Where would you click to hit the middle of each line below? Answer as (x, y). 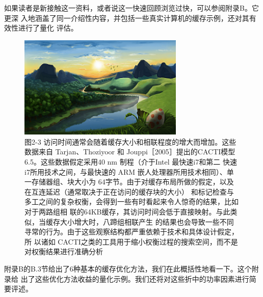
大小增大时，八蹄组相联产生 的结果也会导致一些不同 (147, 221)
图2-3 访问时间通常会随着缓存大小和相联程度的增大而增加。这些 (130, 141)
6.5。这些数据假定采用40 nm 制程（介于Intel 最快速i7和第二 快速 (131, 162)
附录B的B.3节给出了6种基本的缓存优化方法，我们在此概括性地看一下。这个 (128, 268)
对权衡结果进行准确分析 (64, 251)
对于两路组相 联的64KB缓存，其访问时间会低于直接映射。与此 (127, 212)
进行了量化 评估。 (48, 28)
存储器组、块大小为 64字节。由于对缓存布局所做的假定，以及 (133, 182)
